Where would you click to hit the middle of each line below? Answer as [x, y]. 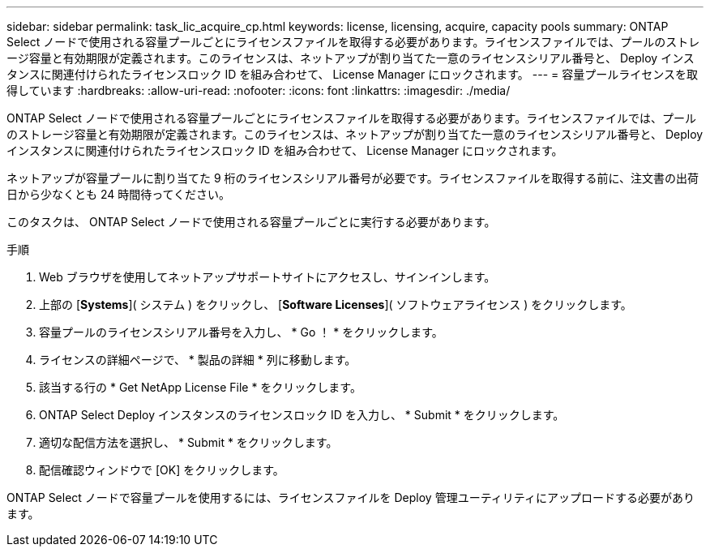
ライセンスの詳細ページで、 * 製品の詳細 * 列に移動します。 [198, 360]
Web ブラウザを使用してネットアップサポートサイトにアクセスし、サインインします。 [267, 277]
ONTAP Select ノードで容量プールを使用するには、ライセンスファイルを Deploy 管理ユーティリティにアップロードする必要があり [351, 497]
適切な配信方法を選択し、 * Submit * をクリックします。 [188, 442]
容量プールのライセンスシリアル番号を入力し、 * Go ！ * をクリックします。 [241, 332]
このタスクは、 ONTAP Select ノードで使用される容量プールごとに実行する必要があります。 [251, 222]
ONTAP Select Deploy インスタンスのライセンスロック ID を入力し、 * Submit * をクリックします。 [302, 415]
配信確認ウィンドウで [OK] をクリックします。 [162, 470]
